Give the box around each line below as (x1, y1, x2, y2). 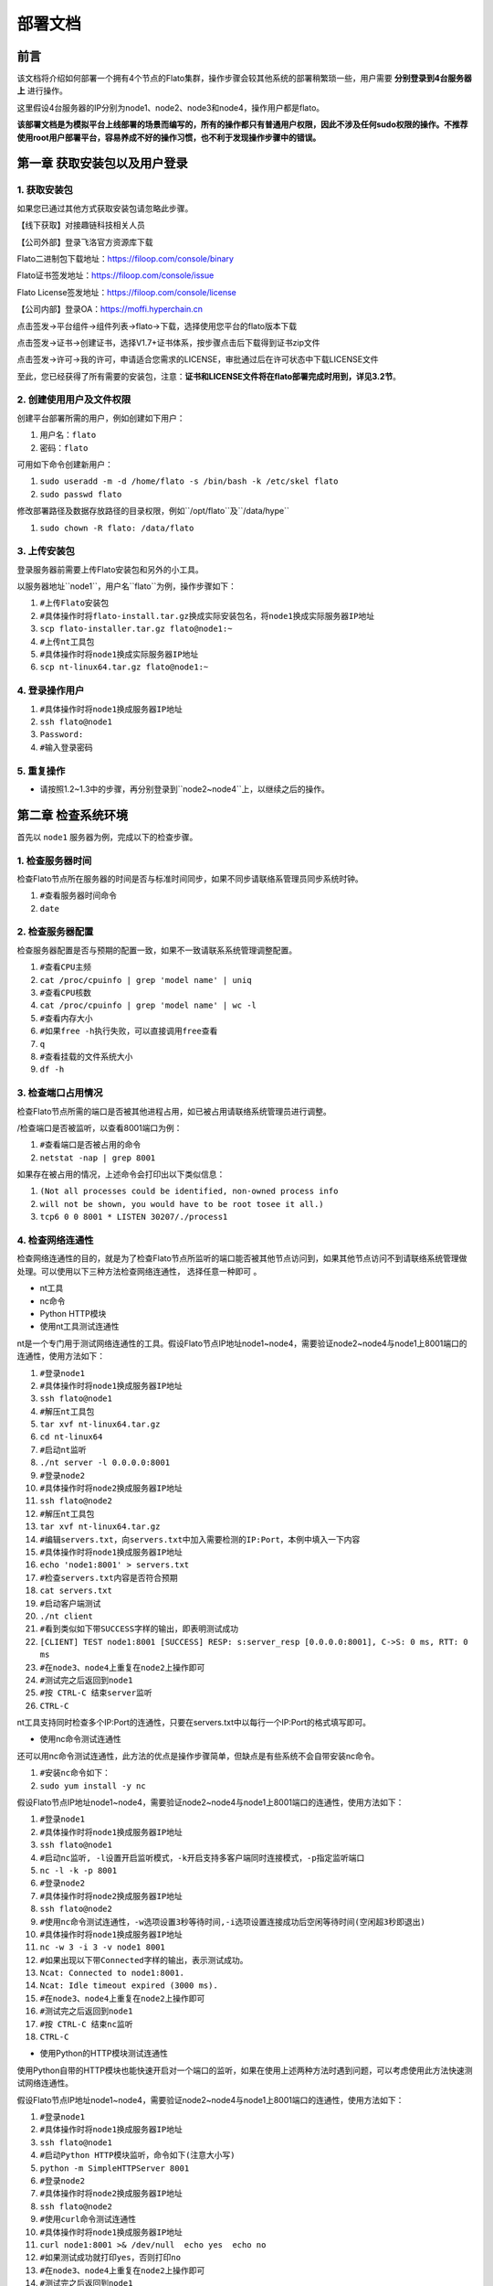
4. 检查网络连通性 (16, 1234, 94, 1247)
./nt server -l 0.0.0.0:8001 (39, 1458, 171, 1468)
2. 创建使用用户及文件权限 (16, 393, 131, 406)
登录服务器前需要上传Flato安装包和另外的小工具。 (16, 563, 205, 575)
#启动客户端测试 (39, 1598, 101, 1608)
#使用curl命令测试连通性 (39, 2214, 137, 2225)
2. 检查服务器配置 (16, 925, 94, 938)
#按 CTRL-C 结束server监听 (39, 1688, 152, 1698)
